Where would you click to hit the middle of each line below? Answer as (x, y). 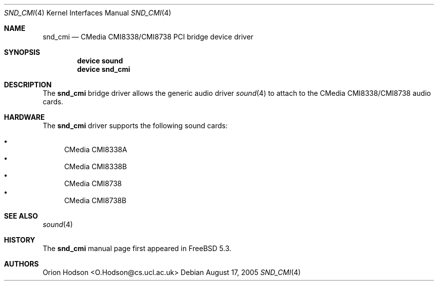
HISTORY (20, 240)
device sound (100, 61)
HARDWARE (24, 117)
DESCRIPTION (28, 85)
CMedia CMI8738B (95, 200)
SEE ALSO (21, 216)
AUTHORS (21, 264)
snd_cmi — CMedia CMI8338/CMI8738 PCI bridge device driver (148, 37)
